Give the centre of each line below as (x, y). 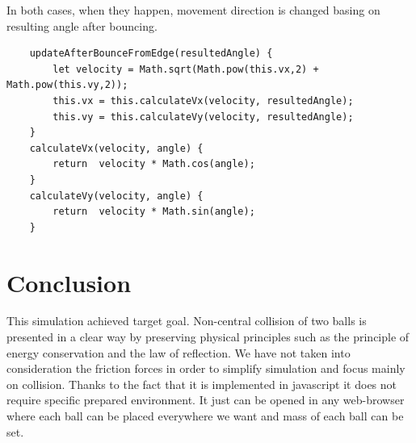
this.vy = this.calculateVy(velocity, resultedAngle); (203, 117)
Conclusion (69, 282)
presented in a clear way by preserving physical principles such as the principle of (208, 337)
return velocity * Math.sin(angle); (154, 212)
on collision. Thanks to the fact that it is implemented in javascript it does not (202, 384)
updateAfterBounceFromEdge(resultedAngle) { (151, 54)
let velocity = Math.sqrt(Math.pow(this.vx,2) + (186, 69)
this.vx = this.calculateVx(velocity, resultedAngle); (203, 100)
